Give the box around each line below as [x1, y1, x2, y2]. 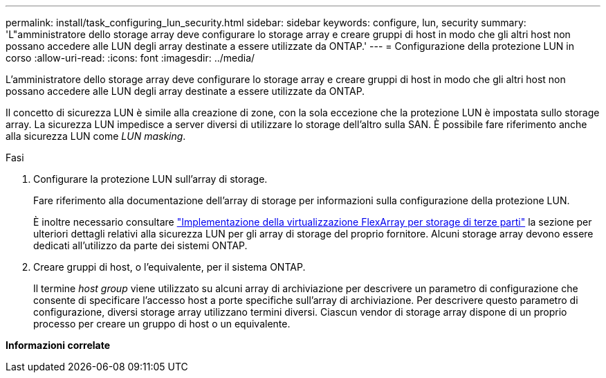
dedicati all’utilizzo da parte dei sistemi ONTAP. [33, 240, 248, 251]
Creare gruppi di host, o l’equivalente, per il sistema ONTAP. [33, 261, 306, 273]
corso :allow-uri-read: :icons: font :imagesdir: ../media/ [6, 52, 255, 64]
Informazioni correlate [6, 339, 111, 351]
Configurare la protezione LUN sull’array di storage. [33, 173, 268, 185]
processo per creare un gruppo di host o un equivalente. [33, 318, 291, 330]
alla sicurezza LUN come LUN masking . [6, 130, 186, 142]
